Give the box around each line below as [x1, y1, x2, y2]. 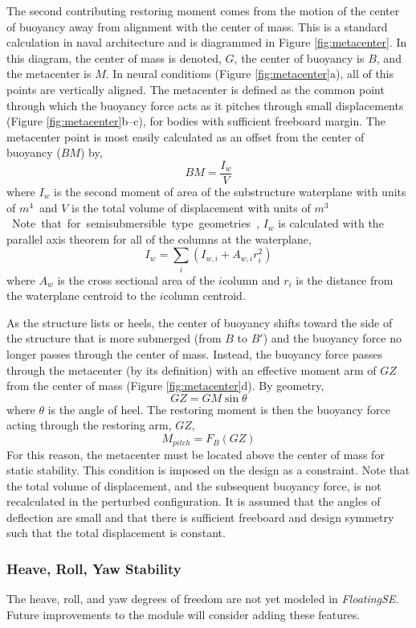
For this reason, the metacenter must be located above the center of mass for [6, 445, 385, 462]
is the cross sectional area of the [57, 271, 215, 288]
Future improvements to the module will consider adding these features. [6, 605, 361, 622]
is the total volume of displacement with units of [71, 199, 311, 215]
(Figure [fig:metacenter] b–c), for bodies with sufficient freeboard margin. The [6, 113, 385, 129]
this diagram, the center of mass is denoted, [6, 49, 222, 66]
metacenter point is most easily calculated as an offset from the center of [6, 128, 365, 145]
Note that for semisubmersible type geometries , [11, 215, 260, 232]
